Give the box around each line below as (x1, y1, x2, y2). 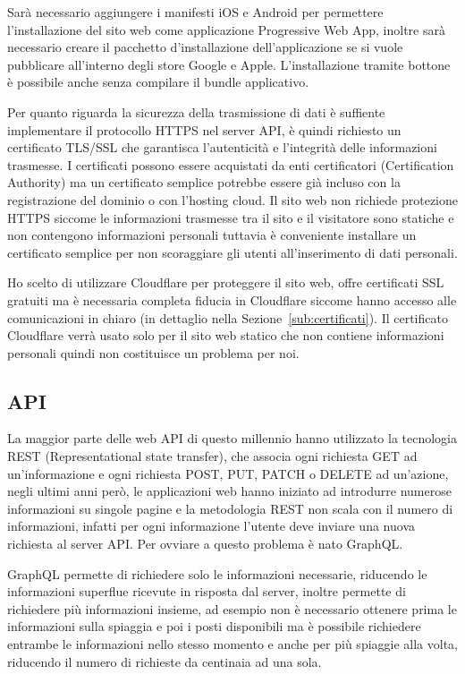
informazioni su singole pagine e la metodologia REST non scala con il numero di (7, 499, 453, 517)
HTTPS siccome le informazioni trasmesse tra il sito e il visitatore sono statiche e (7, 208, 454, 226)
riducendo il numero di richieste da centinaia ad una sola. (7, 652, 322, 670)
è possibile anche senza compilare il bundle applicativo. (7, 73, 309, 91)
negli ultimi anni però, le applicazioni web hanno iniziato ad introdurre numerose (7, 482, 452, 500)
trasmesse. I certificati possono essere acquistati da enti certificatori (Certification (7, 155, 454, 174)
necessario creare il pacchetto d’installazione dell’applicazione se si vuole (7, 38, 403, 56)
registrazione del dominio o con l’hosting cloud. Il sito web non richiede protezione (7, 190, 458, 209)
